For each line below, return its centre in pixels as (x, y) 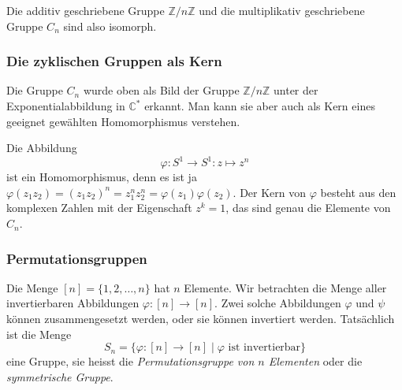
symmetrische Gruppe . (60, 376)
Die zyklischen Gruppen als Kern (114, 61)
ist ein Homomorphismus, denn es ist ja (102, 177)
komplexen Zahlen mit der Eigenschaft (99, 208)
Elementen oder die (315, 361)
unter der (296, 90)
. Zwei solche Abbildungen (278, 303)
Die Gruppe (35, 90)
